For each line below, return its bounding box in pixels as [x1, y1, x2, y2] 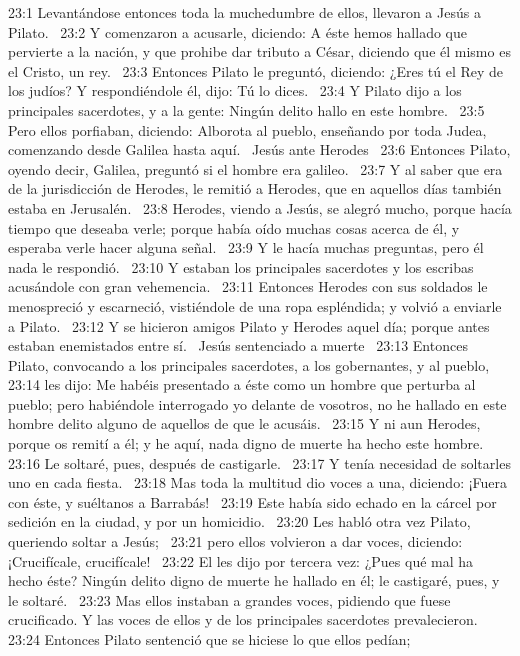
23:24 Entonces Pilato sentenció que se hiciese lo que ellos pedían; [8, 629, 411, 649]
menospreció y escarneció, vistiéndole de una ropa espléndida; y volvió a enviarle [8, 295, 502, 316]
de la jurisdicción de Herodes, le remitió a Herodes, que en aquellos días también [8, 178, 502, 199]
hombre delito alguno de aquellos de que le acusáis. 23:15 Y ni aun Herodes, [8, 413, 481, 434]
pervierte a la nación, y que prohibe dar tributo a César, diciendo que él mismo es [8, 41, 511, 62]
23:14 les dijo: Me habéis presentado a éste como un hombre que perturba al [8, 374, 476, 395]
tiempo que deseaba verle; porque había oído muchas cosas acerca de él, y [8, 217, 460, 238]
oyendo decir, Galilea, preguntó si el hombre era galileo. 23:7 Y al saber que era [8, 158, 503, 179]
